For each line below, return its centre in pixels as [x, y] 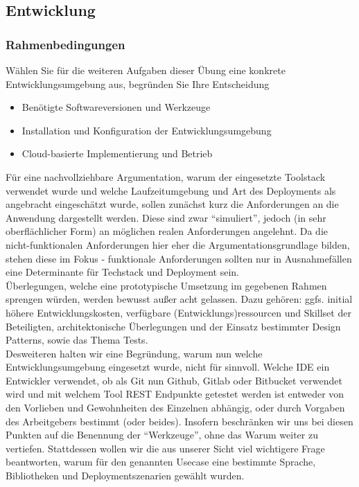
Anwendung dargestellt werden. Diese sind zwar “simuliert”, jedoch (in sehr [166, 217]
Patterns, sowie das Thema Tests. [77, 340]
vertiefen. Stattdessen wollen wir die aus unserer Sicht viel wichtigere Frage [165, 448]
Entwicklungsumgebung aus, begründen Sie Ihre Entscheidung [138, 83]
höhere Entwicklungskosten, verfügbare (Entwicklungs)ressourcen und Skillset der [178, 312]
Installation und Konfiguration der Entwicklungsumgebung [147, 130]
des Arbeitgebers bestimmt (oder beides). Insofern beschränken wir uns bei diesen [179, 421]
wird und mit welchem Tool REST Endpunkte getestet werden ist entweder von [175, 394]
